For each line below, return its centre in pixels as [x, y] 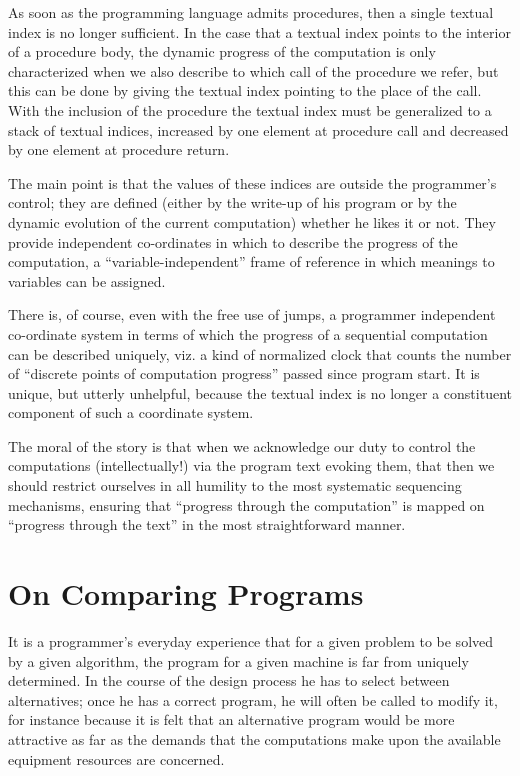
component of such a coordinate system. [131, 412]
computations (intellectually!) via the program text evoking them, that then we [251, 465]
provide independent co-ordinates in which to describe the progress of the [233, 241]
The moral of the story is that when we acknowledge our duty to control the [242, 445]
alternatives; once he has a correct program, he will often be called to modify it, [253, 699]
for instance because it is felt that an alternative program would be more [231, 719]
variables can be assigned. [87, 280]
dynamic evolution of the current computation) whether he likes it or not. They [252, 221]
